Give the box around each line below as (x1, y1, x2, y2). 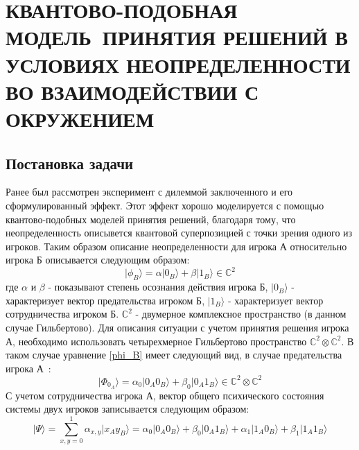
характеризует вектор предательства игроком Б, (6, 293, 205, 307)
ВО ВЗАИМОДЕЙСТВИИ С (6, 77, 259, 105)
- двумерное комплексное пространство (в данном (135, 306, 347, 321)
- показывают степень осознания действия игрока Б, (48, 279, 268, 294)
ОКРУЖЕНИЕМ (6, 104, 155, 132)
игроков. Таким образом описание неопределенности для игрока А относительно (6, 239, 347, 253)
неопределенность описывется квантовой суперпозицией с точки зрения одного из (6, 225, 353, 240)
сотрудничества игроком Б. (6, 306, 119, 321)
